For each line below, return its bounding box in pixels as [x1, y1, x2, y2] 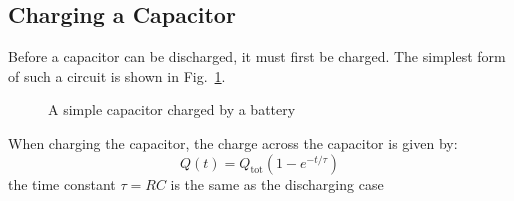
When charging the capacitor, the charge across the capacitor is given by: [8, 132, 458, 153]
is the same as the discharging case [170, 173, 384, 194]
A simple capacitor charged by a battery [48, 99, 296, 120]
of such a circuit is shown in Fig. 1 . [8, 65, 226, 86]
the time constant [8, 173, 116, 194]
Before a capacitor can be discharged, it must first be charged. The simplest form [8, 46, 506, 67]
